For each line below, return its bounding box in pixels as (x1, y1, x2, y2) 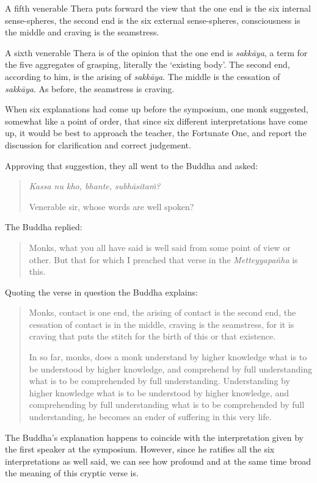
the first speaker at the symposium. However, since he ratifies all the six (5, 443, 275, 456)
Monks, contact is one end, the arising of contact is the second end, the (29, 306, 296, 319)
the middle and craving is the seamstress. (5, 26, 159, 38)
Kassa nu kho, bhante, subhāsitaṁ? (29, 180, 161, 192)
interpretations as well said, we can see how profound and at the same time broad (5, 454, 312, 467)
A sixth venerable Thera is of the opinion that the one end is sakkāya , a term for (5, 46, 308, 59)
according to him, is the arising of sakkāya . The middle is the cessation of (5, 70, 280, 82)
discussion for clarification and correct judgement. (5, 138, 191, 151)
